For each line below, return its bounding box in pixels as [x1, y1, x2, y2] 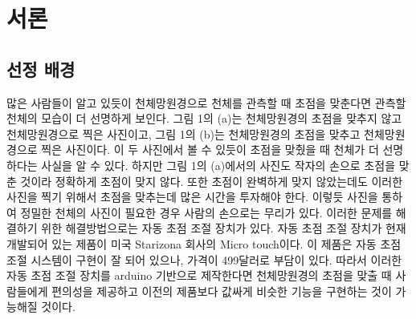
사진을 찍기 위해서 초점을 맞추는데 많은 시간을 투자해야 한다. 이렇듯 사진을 [6, 188, 378, 205]
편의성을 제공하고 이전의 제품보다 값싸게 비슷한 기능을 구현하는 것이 [51, 282, 392, 299]
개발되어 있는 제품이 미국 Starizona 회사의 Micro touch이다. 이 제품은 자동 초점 [6, 235, 402, 252]
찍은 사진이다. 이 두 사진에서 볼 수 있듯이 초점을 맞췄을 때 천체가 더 [41, 141, 379, 158]
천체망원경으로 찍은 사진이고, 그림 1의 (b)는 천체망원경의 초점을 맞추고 [6, 125, 361, 142]
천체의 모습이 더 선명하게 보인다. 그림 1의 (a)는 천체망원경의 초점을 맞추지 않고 [6, 110, 402, 127]
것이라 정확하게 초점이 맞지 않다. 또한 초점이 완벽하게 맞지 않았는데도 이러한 [20, 172, 403, 189]
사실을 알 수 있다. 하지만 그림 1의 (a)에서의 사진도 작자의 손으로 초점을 [41, 156, 396, 173]
